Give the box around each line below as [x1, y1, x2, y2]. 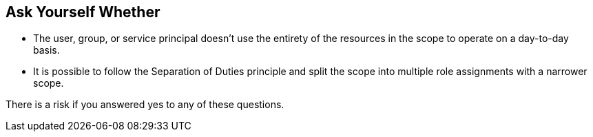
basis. [33, 44, 60, 56]
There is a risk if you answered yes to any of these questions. [6, 98, 284, 111]
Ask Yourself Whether [6, 3, 160, 21]
